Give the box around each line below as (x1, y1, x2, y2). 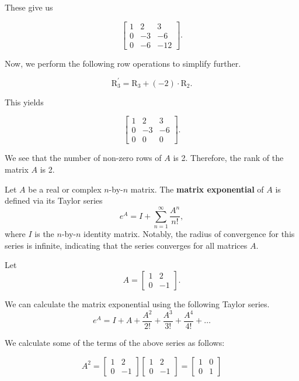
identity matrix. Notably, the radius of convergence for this (84, 228, 295, 240)
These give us (5, 1, 53, 13)
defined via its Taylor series (5, 194, 103, 207)
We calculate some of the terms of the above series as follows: (5, 337, 225, 349)
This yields (5, 95, 44, 108)
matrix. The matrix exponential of (130, 183, 264, 195)
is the (34, 228, 54, 240)
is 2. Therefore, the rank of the (173, 152, 284, 164)
